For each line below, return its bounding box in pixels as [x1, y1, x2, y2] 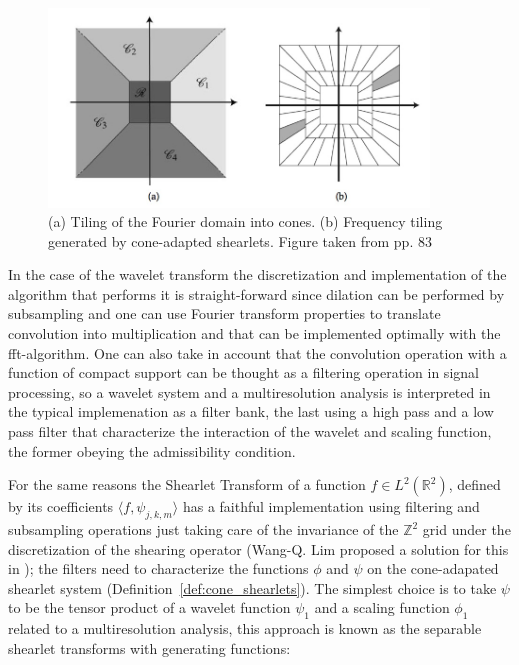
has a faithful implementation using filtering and [182, 496, 480, 517]
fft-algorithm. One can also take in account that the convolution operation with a [8, 342, 507, 363]
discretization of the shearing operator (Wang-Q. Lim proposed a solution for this [8, 538, 509, 559]
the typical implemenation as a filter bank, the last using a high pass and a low [8, 401, 494, 422]
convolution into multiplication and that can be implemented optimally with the [8, 323, 501, 344]
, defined [448, 474, 501, 495]
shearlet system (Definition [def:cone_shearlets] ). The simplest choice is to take [8, 577, 497, 598]
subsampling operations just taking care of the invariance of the [8, 519, 399, 540]
